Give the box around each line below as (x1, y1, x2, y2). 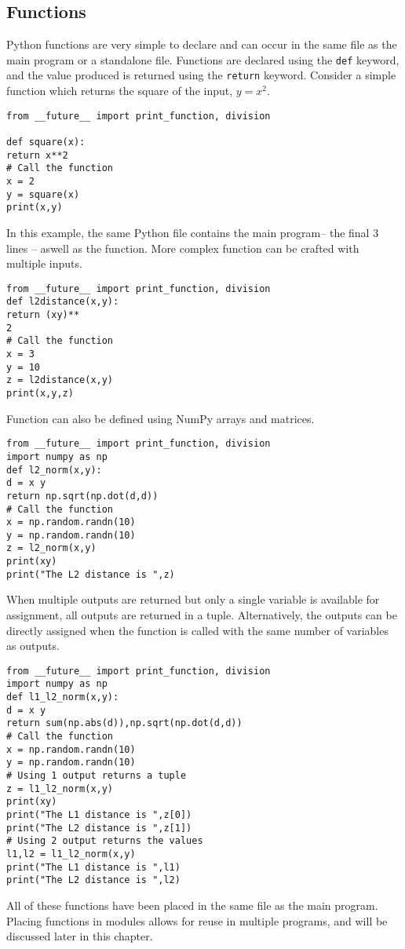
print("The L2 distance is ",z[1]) (6, 822, 192, 834)
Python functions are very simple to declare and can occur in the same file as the (6, 36, 397, 53)
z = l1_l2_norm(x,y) (6, 783, 114, 794)
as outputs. (6, 637, 60, 654)
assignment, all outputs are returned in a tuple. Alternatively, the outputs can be (6, 607, 397, 623)
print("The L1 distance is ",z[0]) (6, 809, 192, 821)
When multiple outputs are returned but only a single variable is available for (6, 591, 380, 608)
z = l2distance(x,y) (6, 374, 114, 386)
